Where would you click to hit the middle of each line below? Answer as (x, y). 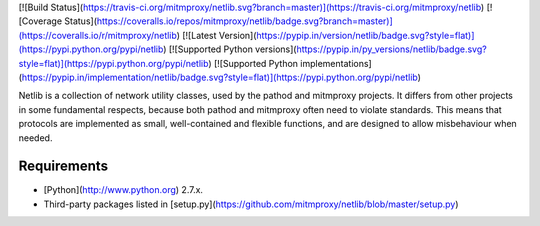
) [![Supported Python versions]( (230, 49)
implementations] (336, 63)
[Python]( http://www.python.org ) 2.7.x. (123, 190)
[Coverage (40, 21)
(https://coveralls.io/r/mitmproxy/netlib (97, 35)
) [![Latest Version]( (216, 35)
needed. (35, 137)
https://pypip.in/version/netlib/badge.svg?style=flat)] (365, 35)
